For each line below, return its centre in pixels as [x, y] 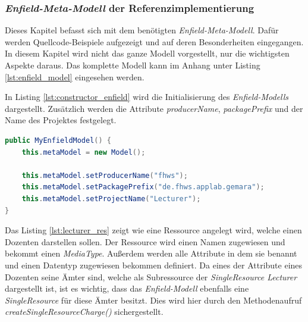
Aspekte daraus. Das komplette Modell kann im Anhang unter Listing [133, 65]
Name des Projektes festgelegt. [61, 120]
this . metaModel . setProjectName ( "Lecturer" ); [111, 198]
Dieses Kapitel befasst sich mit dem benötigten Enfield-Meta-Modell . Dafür [142, 30]
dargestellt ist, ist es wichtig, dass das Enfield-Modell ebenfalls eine [127, 288]
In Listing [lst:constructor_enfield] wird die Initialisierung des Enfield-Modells [147, 97]
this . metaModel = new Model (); [84, 152]
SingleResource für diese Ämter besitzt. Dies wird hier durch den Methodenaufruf [153, 300]
